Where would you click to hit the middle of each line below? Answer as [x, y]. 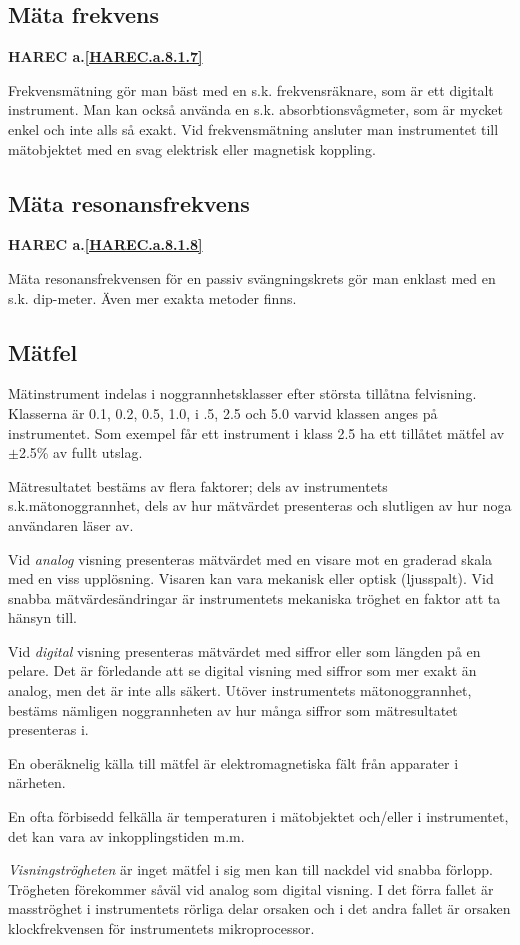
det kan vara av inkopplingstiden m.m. [126, 835]
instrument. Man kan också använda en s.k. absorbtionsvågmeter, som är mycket [255, 109]
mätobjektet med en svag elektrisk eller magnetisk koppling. [192, 148]
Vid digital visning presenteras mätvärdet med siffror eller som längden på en [244, 650]
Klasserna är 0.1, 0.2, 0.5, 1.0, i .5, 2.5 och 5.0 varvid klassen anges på [223, 412]
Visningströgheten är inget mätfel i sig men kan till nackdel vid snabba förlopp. [250, 869]
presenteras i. [48, 729]
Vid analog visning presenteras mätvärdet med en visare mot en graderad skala [250, 558]
